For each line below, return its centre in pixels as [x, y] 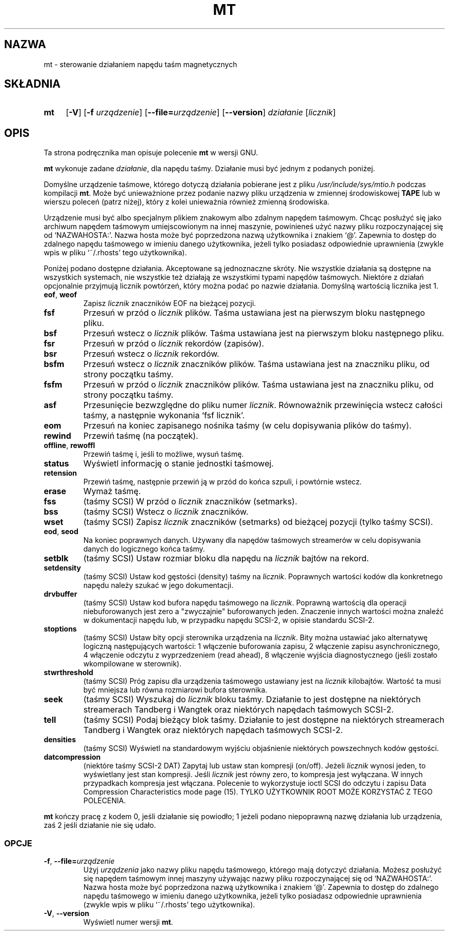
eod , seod [61, 532]
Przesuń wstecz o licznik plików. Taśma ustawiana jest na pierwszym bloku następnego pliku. [264, 333]
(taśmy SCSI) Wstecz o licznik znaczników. [166, 512]
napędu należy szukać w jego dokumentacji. [158, 585]
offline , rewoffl [69, 445]
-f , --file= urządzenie [79, 861]
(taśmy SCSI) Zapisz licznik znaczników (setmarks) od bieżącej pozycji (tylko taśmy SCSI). [258, 522]
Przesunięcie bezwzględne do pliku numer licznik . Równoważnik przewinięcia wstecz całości [263, 405]
